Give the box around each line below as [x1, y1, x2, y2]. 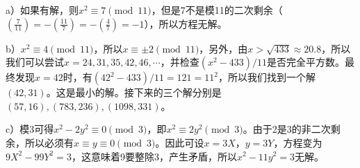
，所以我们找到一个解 [218, 70, 316, 84]
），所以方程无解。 [144, 16, 227, 30]
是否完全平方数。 [267, 55, 345, 69]
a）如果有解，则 [6, 3, 79, 17]
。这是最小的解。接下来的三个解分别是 [46, 85, 222, 100]
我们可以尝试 [6, 55, 64, 69]
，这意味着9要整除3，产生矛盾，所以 [71, 149, 237, 163]
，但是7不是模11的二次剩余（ [151, 3, 283, 17]
